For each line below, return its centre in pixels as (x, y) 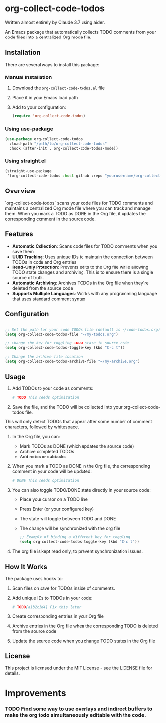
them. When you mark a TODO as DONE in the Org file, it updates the (75, 213)
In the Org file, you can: (36, 437)
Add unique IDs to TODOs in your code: (52, 598)
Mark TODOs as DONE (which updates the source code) (77, 446)
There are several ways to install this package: (52, 64)
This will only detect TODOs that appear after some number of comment (79, 422)
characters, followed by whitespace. (42, 427)
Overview (21, 191)
